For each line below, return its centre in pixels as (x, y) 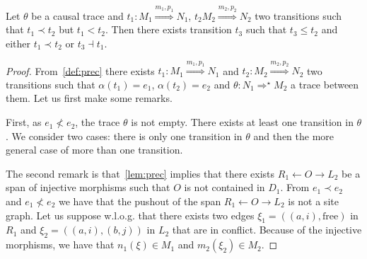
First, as (24, 122)
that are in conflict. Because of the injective (267, 230)
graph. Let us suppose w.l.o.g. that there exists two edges (130, 215)
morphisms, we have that (60, 244)
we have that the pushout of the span (140, 201)
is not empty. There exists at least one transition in (242, 122)
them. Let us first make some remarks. (89, 98)
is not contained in (225, 187)
